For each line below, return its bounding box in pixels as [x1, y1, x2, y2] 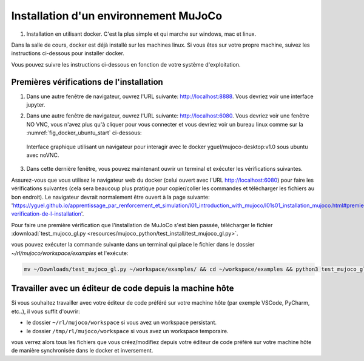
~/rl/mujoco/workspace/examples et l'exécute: [11, 249, 129, 257]
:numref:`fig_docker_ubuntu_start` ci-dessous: [26, 129, 142, 136]
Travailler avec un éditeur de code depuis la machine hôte [11, 283, 234, 294]
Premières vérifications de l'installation [11, 76, 163, 87]
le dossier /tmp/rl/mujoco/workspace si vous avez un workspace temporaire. [26, 327, 229, 334]
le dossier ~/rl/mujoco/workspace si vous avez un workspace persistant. [26, 319, 217, 326]
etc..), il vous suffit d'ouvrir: [11, 308, 80, 315]
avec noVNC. [26, 151, 59, 159]
